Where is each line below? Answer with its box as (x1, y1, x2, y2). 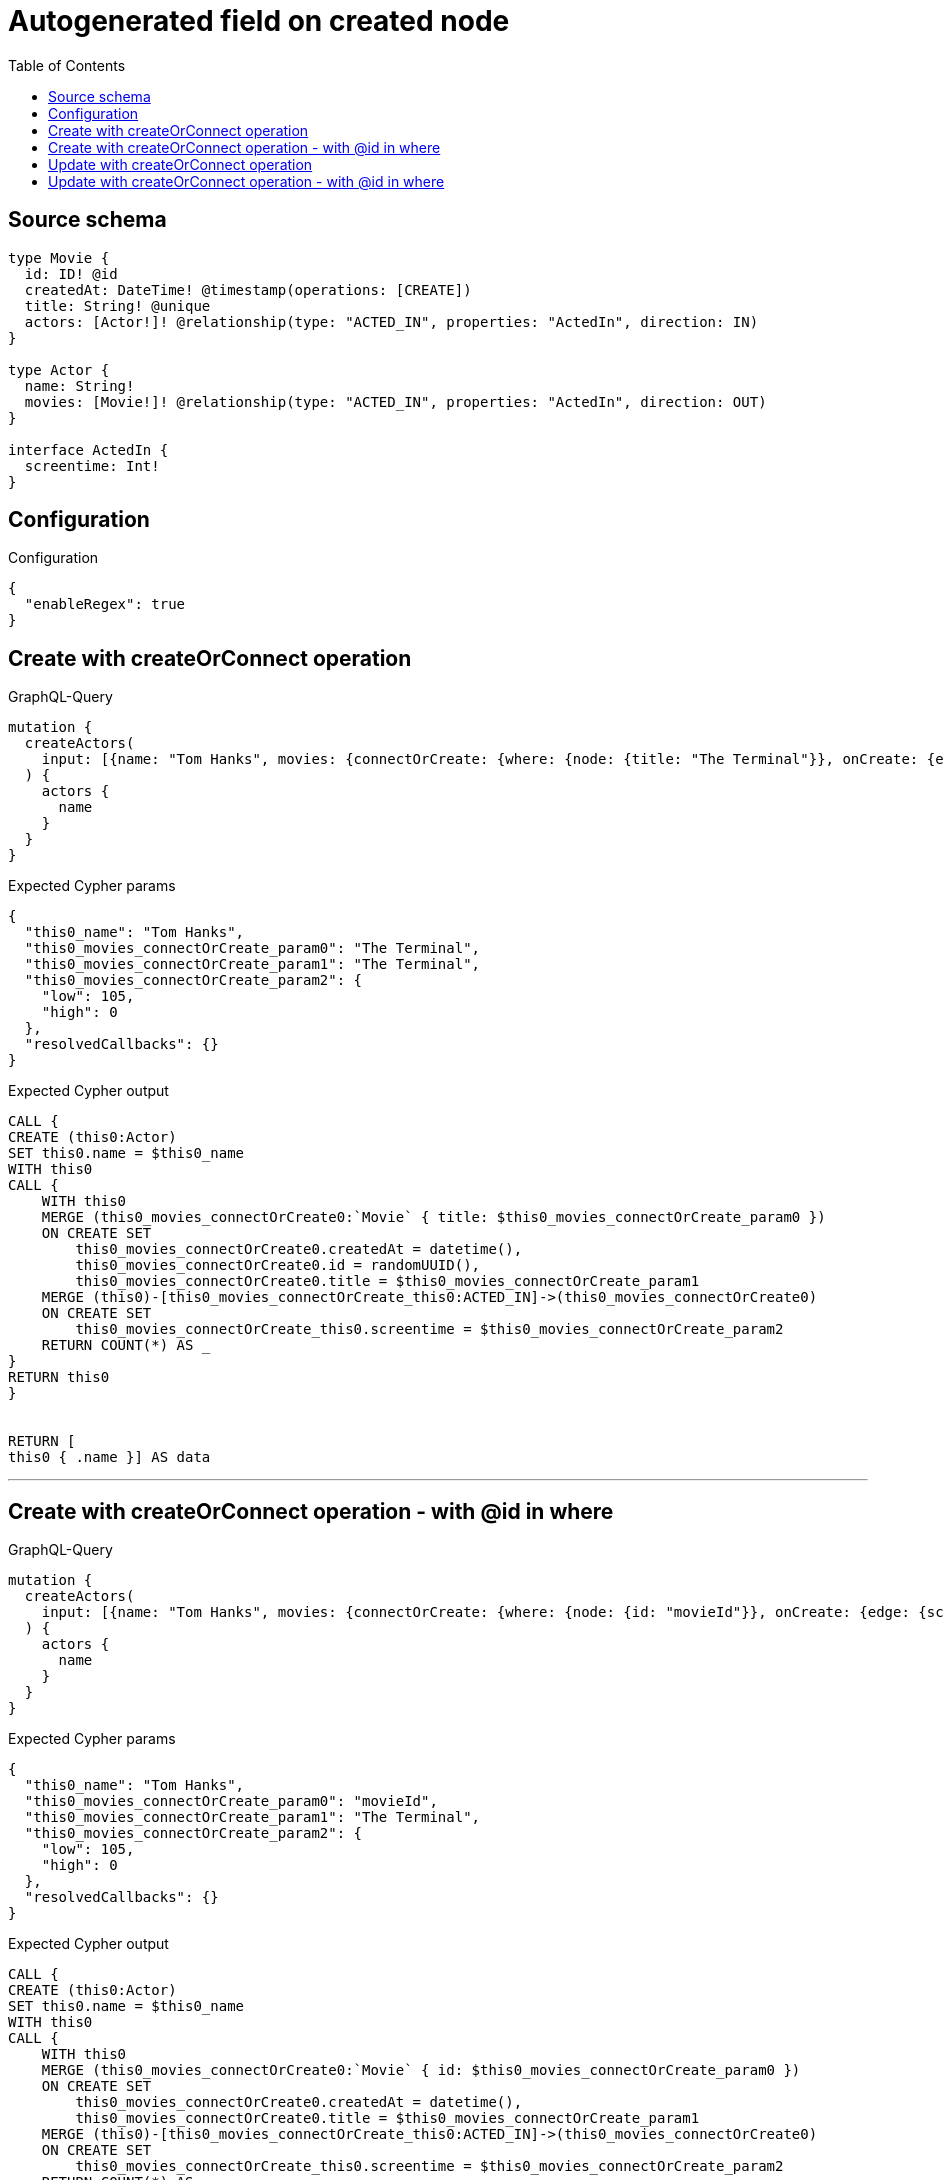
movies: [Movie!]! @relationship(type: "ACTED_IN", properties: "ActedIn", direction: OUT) (24, 393, 767, 410)
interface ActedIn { (8, 441, 169, 458)
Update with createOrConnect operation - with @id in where (48, 172, 445, 190)
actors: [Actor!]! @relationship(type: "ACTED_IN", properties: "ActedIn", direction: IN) (24, 313, 759, 330)
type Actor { (8, 361, 110, 378)
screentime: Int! (24, 457, 160, 474)
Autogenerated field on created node (8, 4, 510, 38)
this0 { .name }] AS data (8, 1449, 211, 1466)
